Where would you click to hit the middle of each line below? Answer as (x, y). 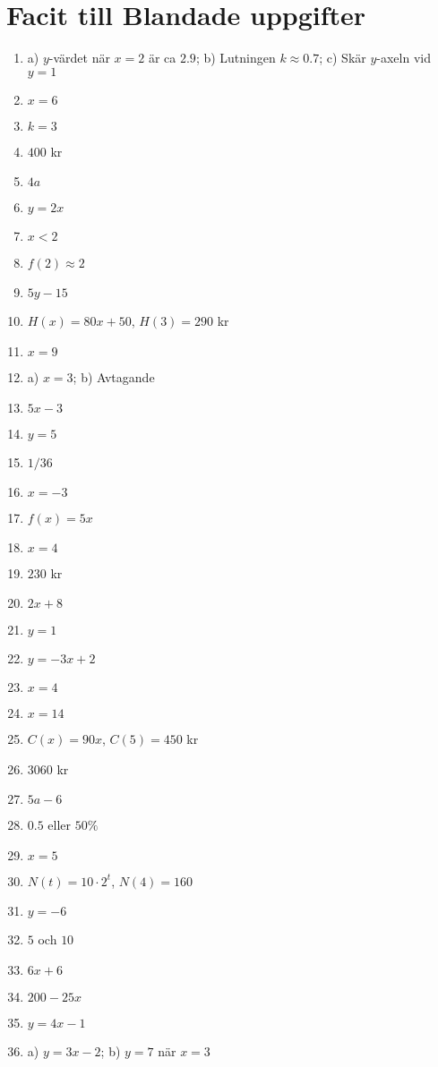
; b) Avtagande (114, 376)
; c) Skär (343, 58)
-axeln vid (404, 58)
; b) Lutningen (236, 58)
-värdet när (79, 58)
